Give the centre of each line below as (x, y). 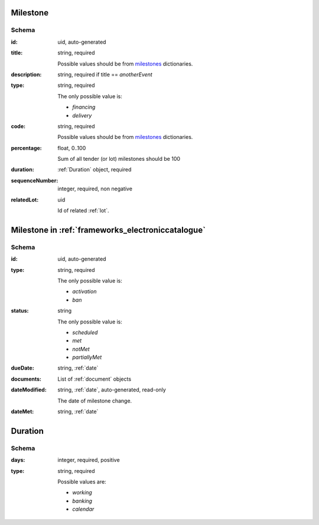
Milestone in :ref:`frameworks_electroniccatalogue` (108, 230)
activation (84, 291)
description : (26, 74)
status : (20, 311)
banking (82, 501)
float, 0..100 (72, 148)
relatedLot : (25, 200)
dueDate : (23, 368)
